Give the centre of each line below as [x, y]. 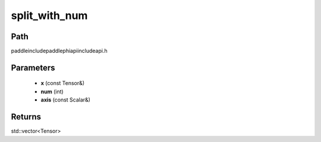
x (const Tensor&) [63, 83]
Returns [26, 117]
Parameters [33, 67]
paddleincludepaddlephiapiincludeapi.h [59, 51]
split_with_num [49, 15]
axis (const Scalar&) [65, 100]
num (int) [52, 91]
